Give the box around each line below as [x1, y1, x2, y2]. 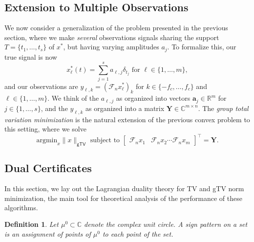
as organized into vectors [116, 93, 190, 103]
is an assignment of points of [4, 228, 91, 239]
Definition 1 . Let [4, 219, 59, 229]
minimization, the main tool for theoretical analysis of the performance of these [4, 193, 242, 203]
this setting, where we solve [4, 124, 86, 134]
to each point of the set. [102, 228, 173, 239]
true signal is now [4, 51, 57, 62]
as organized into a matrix [85, 103, 165, 113]
